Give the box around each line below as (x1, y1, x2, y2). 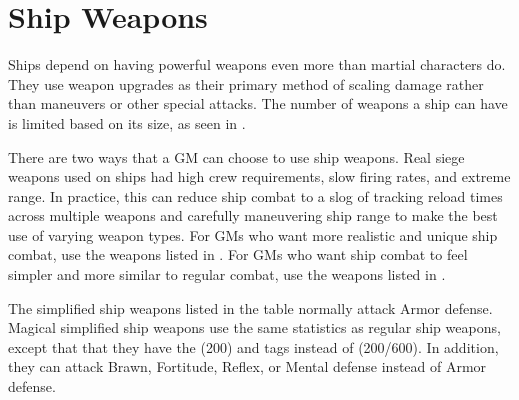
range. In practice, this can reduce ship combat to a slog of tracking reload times (8, 185, 503, 206)
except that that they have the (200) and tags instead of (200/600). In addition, (8, 336, 499, 357)
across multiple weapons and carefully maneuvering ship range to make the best (8, 205, 498, 226)
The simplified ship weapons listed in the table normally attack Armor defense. (8, 297, 493, 318)
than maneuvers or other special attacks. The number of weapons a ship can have (8, 93, 508, 114)
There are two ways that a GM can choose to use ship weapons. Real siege (8, 146, 465, 167)
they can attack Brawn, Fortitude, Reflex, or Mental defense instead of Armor (8, 356, 487, 377)
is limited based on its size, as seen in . (8, 112, 246, 133)
